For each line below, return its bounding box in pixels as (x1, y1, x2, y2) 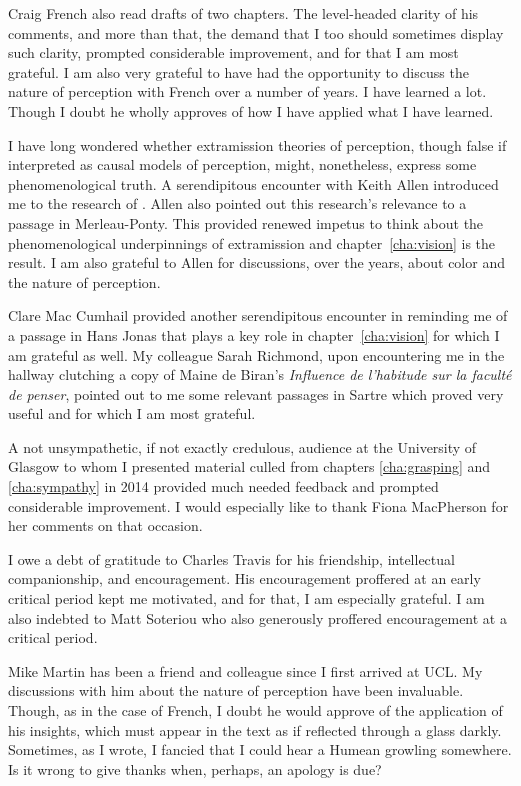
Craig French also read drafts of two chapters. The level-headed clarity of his (8, 3, 479, 23)
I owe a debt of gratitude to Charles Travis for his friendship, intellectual (8, 548, 455, 569)
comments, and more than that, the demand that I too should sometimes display (8, 22, 504, 43)
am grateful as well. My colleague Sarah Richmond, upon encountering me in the (8, 344, 505, 365)
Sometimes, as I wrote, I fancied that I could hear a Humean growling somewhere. (8, 739, 512, 760)
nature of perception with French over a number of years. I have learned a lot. (8, 81, 487, 102)
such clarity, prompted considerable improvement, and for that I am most (8, 42, 459, 63)
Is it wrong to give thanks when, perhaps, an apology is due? (8, 758, 382, 779)
